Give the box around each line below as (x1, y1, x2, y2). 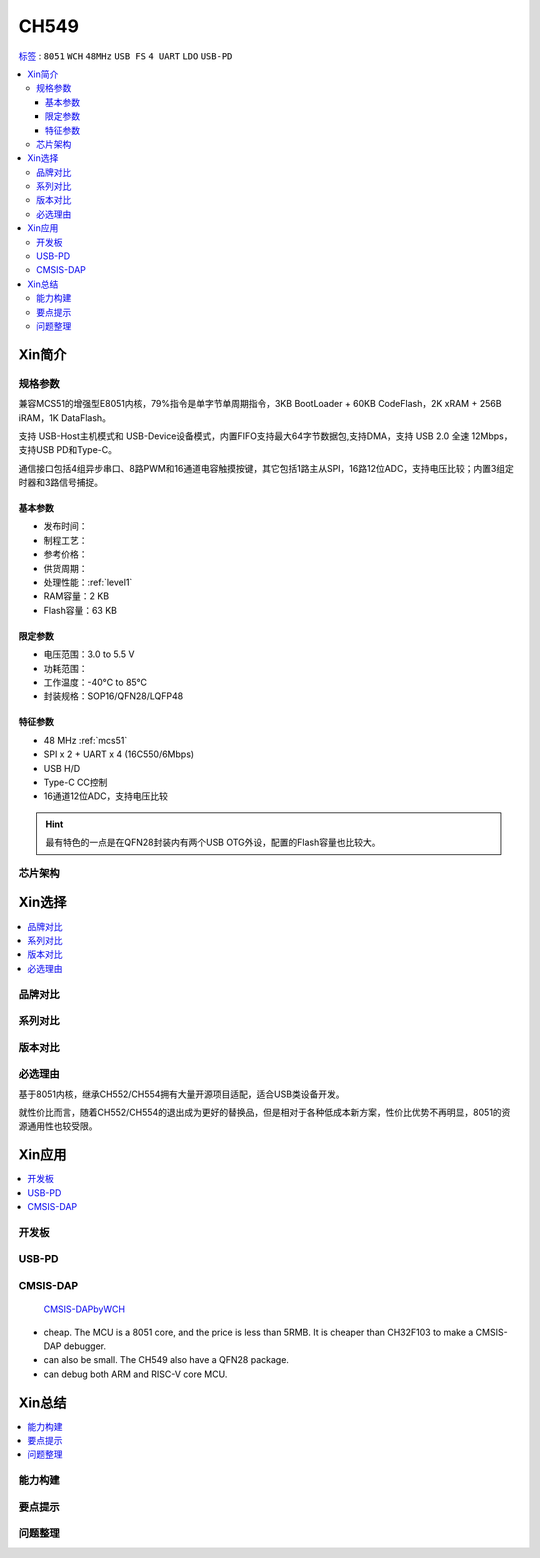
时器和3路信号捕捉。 (18, 476, 104, 489)
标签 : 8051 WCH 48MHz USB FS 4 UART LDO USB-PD (18, 50, 233, 62)
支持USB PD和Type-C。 (18, 444, 117, 456)
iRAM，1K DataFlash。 (18, 411, 112, 424)
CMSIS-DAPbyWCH (43, 1303, 125, 1315)
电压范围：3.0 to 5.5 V (43, 648, 135, 660)
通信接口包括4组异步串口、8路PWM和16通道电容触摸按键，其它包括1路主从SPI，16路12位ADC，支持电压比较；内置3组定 (18, 462, 515, 474)
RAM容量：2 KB (43, 590, 110, 602)
